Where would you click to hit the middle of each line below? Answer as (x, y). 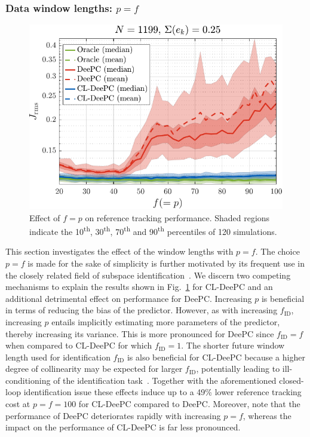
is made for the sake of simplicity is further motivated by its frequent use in (166, 263)
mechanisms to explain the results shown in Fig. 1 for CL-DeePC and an (139, 287)
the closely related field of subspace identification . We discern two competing (148, 275)
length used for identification (58, 357)
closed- (291, 380)
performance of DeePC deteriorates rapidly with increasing (113, 415)
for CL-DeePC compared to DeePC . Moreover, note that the (189, 404)
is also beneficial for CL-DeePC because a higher (216, 357)
